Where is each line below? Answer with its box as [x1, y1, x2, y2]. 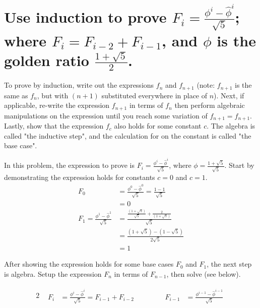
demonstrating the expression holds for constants [4, 171, 155, 182]
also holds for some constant [114, 120, 202, 131]
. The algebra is [207, 120, 255, 131]
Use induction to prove [4, 7, 167, 27]
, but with [37, 90, 69, 100]
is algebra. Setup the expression [4, 268, 102, 279]
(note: [197, 80, 215, 90]
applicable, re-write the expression [4, 100, 110, 110]
